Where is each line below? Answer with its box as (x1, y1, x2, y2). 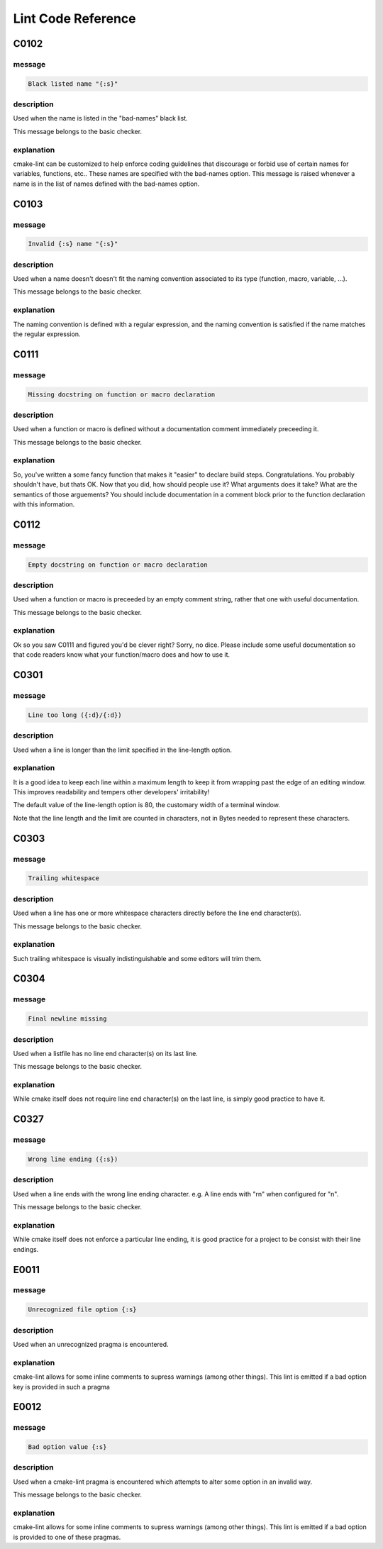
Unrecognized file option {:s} (28, 1306, 138, 1314)
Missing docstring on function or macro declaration (28, 390, 216, 399)
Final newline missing (28, 1015, 107, 1023)
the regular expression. (13, 330, 81, 338)
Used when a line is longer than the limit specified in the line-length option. (13, 745, 232, 754)
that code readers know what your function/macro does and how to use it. (13, 650, 231, 659)
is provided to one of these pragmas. (13, 1533, 121, 1541)
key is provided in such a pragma (13, 1382, 110, 1391)
